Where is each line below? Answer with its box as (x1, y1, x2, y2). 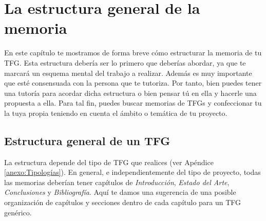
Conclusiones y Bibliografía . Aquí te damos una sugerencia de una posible (4, 187, 236, 197)
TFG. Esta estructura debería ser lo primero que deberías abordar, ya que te (4, 57, 246, 68)
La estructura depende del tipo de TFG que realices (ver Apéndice (4, 156, 214, 167)
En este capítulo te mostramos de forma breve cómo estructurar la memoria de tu (4, 47, 262, 58)
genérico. (4, 207, 32, 217)
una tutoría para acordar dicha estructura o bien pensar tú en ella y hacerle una (4, 87, 257, 98)
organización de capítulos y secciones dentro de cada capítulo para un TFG (4, 197, 241, 208)
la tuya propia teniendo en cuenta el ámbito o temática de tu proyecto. (4, 107, 227, 118)
